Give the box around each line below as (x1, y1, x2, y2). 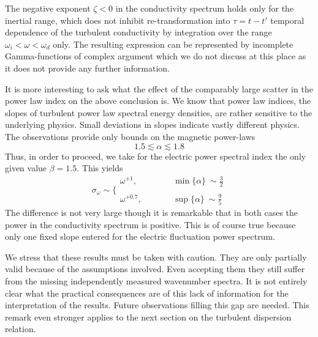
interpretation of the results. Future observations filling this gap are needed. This (5, 298, 309, 311)
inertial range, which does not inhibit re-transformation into (5, 13, 230, 26)
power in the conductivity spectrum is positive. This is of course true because (5, 218, 296, 231)
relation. (5, 322, 36, 335)
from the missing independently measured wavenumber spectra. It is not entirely (5, 274, 308, 287)
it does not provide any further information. (5, 61, 170, 74)
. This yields (77, 161, 123, 174)
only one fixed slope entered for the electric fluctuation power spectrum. (5, 230, 275, 243)
